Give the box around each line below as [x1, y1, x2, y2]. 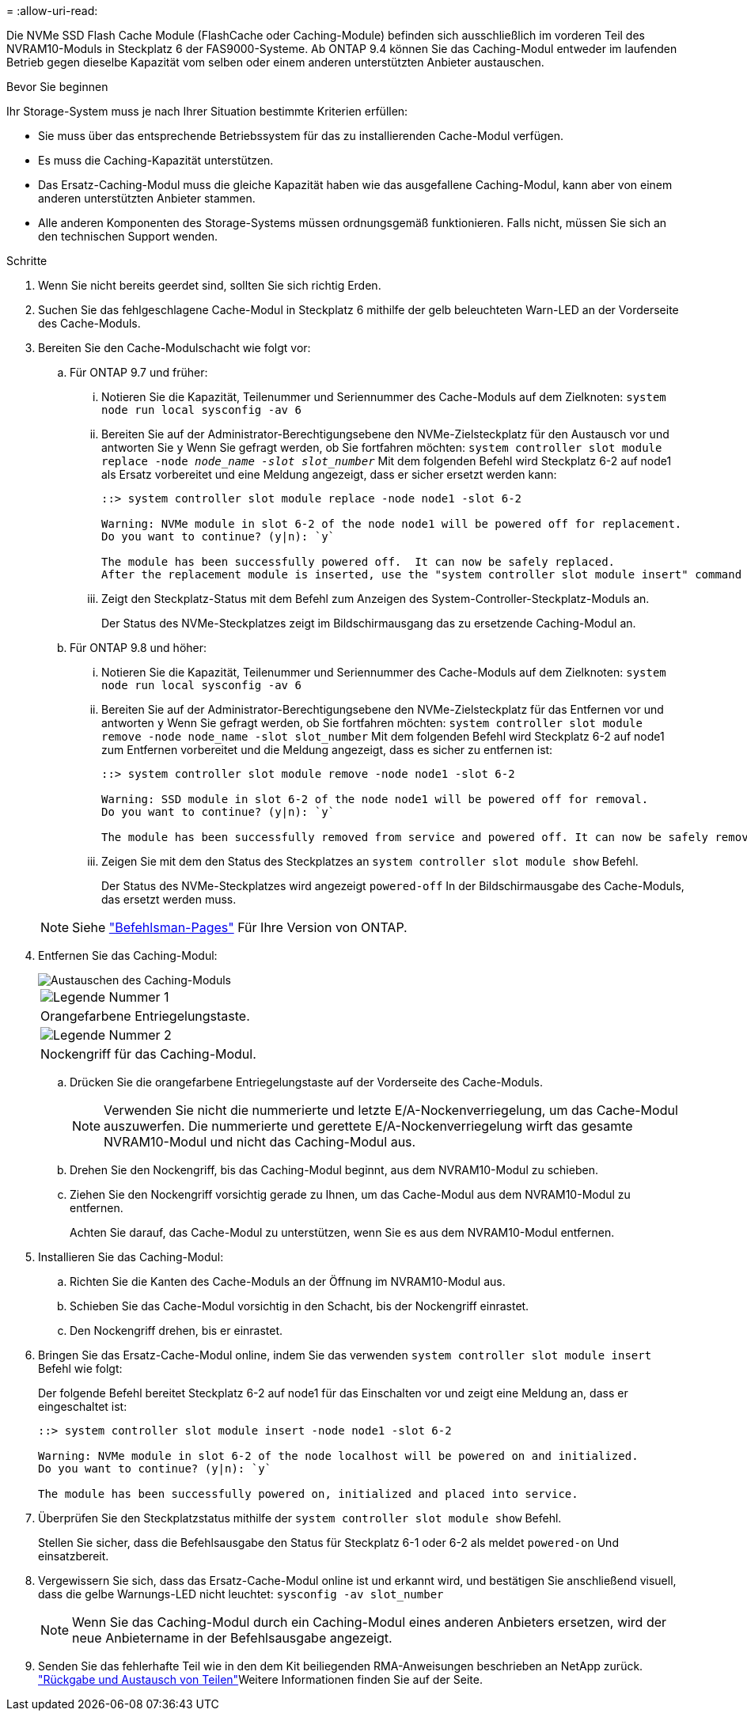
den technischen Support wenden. [38, 229, 218, 243]
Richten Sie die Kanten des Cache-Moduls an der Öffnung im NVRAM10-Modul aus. [70, 1275, 506, 1288]
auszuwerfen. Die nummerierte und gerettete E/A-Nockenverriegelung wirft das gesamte [104, 1118, 633, 1134]
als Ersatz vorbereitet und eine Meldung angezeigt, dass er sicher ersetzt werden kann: [101, 468, 557, 481]
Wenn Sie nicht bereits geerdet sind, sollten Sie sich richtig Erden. [38, 279, 381, 292]
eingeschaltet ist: [38, 1400, 127, 1413]
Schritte [6, 254, 47, 267]
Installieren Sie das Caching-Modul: [38, 1250, 224, 1264]
